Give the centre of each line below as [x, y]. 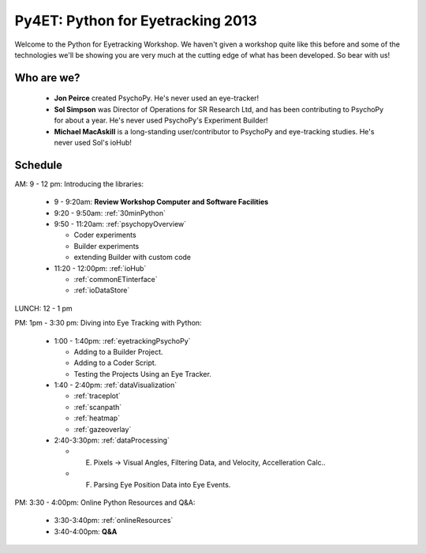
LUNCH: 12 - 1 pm [43, 308]
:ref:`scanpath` [98, 407]
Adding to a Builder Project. [118, 352]
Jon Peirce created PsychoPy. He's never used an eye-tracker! [157, 98]
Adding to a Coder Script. [115, 363]
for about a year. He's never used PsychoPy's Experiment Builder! [161, 120]
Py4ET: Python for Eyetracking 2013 [136, 21]
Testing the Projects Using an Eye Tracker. [143, 374]
